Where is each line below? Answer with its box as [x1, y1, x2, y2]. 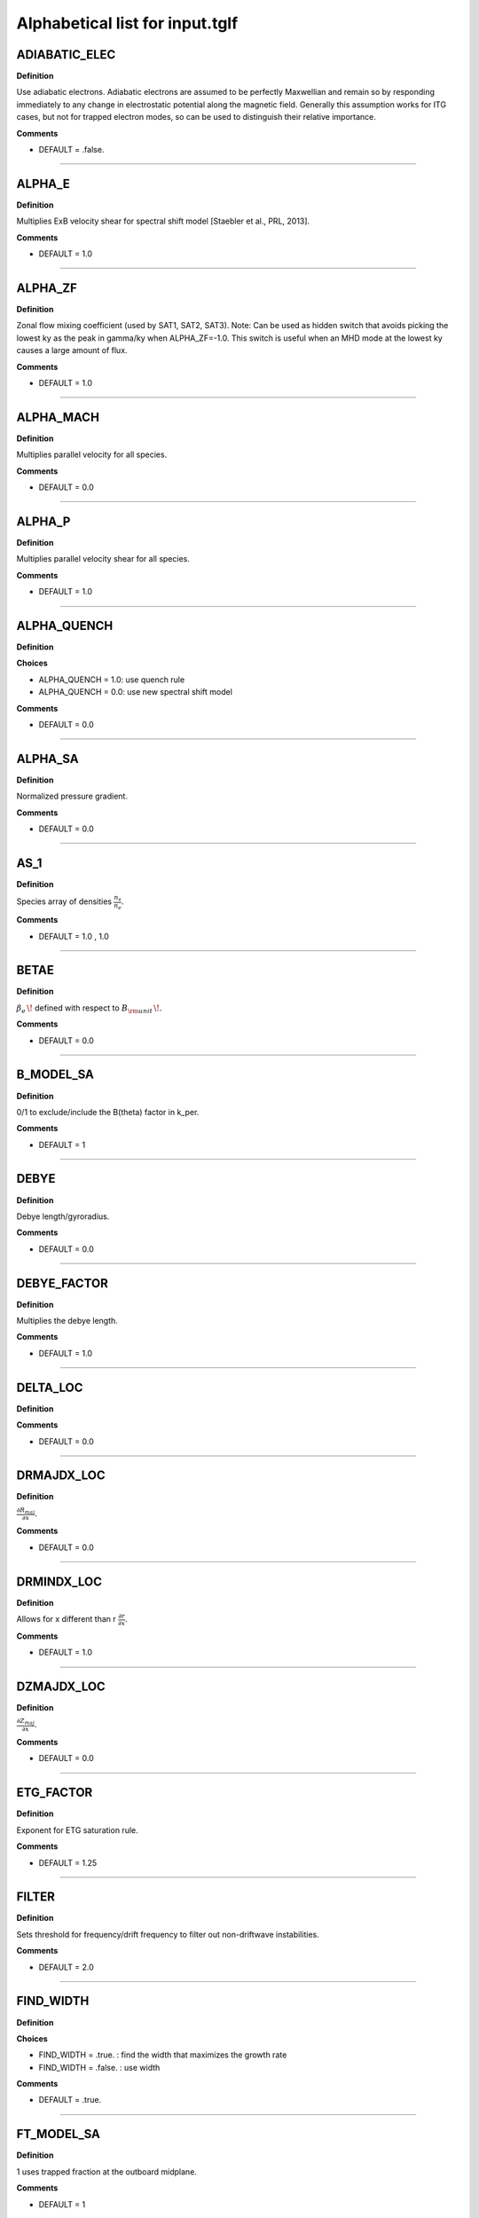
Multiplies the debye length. [16, 1316, 119, 1326]
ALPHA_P [16, 514, 71, 529]
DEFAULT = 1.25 [38, 1857, 98, 1868]
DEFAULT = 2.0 [38, 1962, 95, 1972]
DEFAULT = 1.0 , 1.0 [38, 931, 110, 941]
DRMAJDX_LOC [16, 1468, 106, 1483]
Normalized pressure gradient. [16, 790, 129, 802]
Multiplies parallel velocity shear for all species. [16, 554, 190, 564]
